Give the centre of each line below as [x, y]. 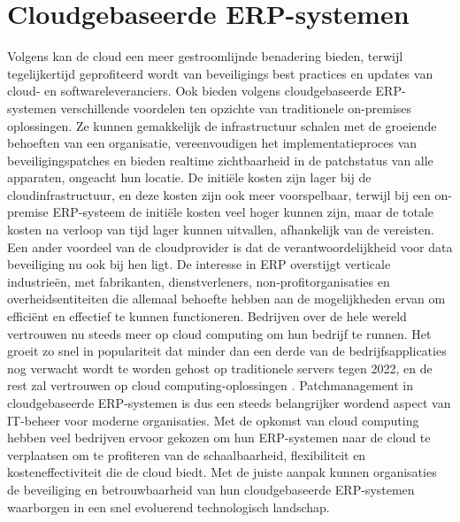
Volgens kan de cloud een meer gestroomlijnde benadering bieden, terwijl [205, 56]
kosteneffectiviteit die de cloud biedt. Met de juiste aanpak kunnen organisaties [222, 472]
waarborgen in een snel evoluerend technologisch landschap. [169, 507]
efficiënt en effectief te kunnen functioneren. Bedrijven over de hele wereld [207, 316]
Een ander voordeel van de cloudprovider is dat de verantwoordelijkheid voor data [230, 246]
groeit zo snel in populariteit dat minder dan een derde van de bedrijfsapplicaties [227, 351]
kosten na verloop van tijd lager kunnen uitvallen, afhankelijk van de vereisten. [221, 230]
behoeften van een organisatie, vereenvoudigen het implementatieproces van [212, 143]
